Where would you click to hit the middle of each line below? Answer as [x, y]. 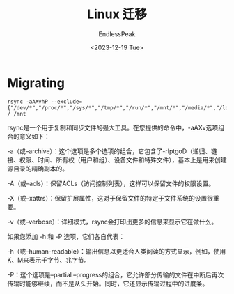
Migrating [36, 83]
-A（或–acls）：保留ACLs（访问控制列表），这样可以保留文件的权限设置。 [111, 183]
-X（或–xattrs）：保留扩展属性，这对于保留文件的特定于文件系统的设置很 [110, 198]
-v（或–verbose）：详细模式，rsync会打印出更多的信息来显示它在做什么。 [112, 222]
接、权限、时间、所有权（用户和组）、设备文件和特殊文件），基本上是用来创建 [117, 160]
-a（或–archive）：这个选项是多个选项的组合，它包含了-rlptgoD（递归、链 [112, 151]
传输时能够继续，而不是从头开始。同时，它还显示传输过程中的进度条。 [108, 284]
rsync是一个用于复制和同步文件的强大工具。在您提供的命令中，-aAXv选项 [113, 127]
